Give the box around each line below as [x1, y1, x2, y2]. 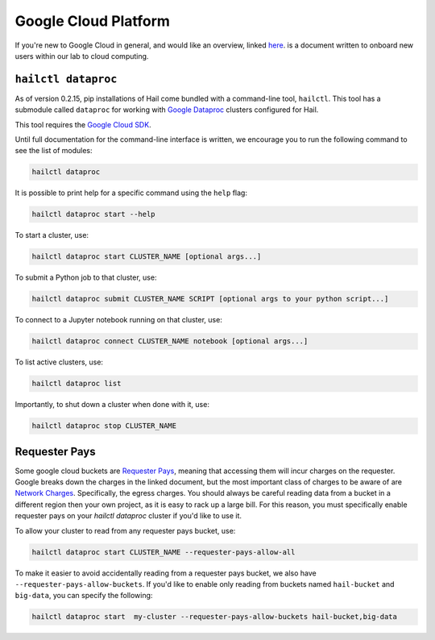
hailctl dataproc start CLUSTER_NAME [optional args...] [31, 252, 262, 261]
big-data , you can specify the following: [14, 591, 153, 601]
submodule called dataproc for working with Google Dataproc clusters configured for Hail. [14, 105, 319, 114]
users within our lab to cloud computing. [14, 51, 149, 60]
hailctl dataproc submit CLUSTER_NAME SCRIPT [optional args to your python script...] [31, 294, 389, 304]
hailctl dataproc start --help [31, 210, 156, 219]
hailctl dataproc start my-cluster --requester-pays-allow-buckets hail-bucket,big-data [31, 613, 398, 621]
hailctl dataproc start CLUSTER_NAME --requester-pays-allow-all [31, 547, 296, 556]
